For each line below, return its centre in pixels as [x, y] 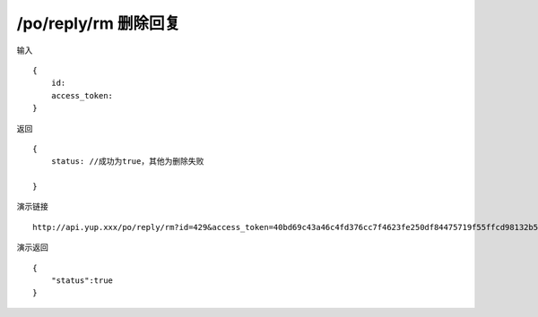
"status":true [82, 281]
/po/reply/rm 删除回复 [99, 23]
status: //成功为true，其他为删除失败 [127, 162]
